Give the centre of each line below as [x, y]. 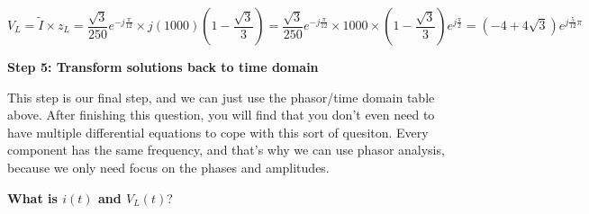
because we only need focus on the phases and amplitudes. [168, 167]
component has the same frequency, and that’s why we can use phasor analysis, [226, 150]
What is [32, 197]
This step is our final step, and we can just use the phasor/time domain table [221, 97]
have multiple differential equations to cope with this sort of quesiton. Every [218, 132]
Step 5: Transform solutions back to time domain [163, 67]
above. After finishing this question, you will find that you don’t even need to [221, 115]
